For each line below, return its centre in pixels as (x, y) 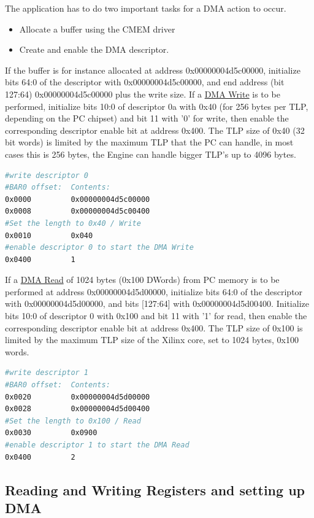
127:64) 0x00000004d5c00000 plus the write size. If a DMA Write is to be (143, 94)
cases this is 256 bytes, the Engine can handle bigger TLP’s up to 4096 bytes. (151, 154)
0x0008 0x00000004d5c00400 (78, 211)
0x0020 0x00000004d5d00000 (78, 397)
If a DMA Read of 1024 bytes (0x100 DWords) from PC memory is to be (142, 280)
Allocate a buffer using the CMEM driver (97, 29)
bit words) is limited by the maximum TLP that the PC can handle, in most (149, 142)
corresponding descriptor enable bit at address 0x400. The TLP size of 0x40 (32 (155, 130)
